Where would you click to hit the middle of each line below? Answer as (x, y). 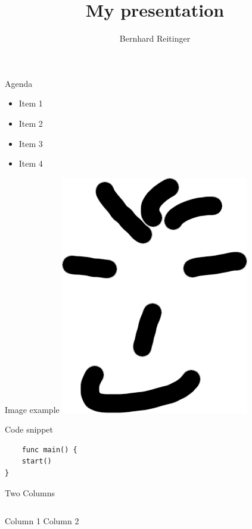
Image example (32, 409)
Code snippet (29, 429)
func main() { (49, 450)
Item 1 (31, 103)
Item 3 (31, 143)
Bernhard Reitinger (155, 38)
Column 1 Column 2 (42, 521)
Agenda (19, 83)
